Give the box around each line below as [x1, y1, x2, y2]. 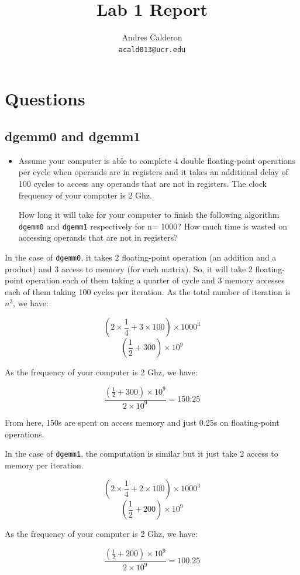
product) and [5, 262, 52, 275]
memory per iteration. [5, 458, 84, 471]
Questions [5, 87, 85, 111]
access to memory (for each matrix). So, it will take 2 [61, 262, 253, 275]
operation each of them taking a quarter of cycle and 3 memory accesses [26, 274, 285, 286]
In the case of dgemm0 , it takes [5, 251, 112, 263]
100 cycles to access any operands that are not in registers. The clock [18, 177, 267, 189]
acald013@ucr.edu [118, 45, 186, 54]
